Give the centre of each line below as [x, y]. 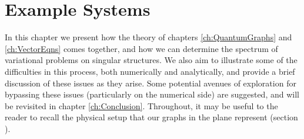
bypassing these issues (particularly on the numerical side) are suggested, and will [152, 94]
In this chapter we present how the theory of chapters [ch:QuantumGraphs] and [148, 37]
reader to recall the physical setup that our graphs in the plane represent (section [151, 117]
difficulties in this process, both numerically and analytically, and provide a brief [150, 71]
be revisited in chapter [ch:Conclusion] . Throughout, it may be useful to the [141, 105]
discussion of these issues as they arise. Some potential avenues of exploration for [151, 83]
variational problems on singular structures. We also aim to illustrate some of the [151, 60]
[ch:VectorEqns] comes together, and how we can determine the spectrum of [141, 48]
